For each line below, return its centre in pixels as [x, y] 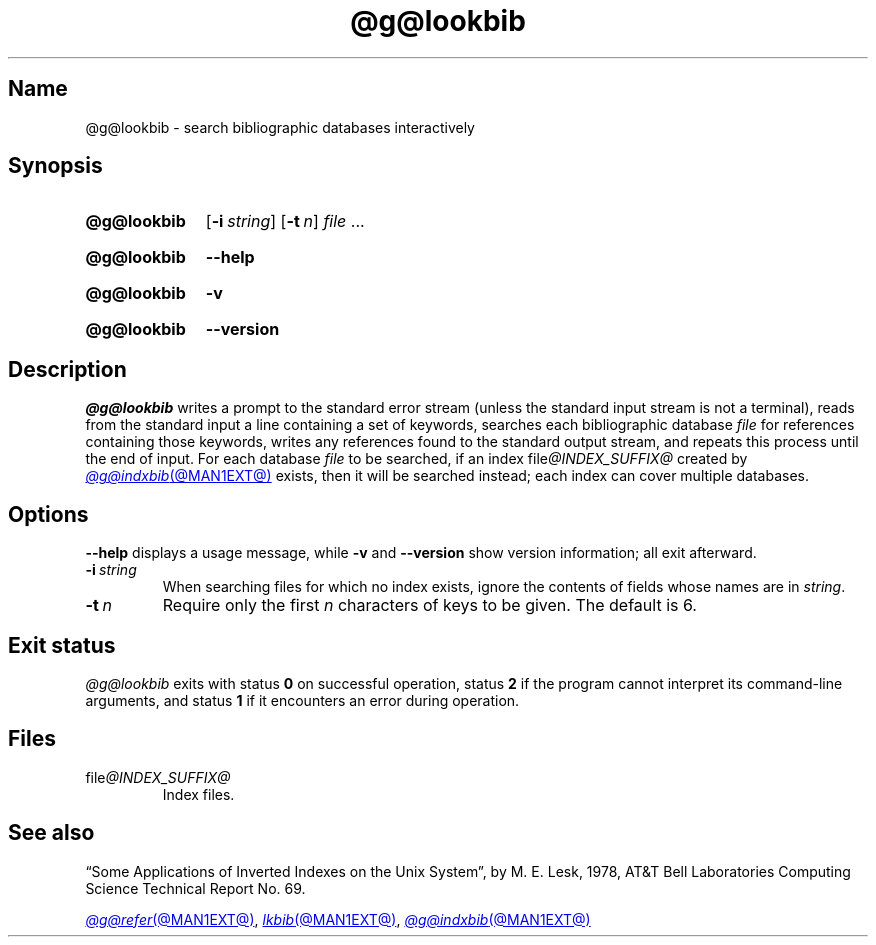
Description [67, 369]
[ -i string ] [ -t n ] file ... [285, 221]
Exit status [62, 645]
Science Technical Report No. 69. [195, 888]
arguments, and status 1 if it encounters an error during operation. [302, 700]
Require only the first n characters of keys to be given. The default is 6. [429, 605]
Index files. [198, 794]
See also [51, 833]
